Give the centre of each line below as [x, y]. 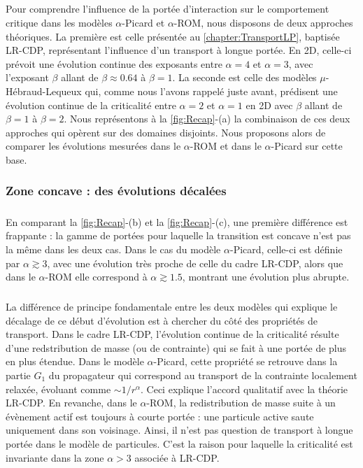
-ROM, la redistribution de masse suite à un [241, 403]
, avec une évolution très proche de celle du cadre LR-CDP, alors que [195, 263]
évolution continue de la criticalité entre [91, 105]
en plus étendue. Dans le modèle [75, 361]
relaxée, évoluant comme [58, 389]
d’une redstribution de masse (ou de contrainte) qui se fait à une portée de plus [176, 347]
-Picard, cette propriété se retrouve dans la [245, 361]
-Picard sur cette [307, 146]
